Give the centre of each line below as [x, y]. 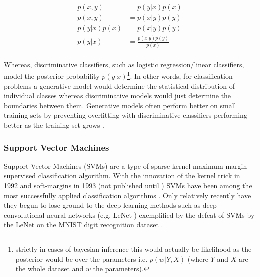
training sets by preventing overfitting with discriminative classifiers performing [126, 115]
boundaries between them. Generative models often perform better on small [120, 105]
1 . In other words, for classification [180, 75]
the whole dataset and [50, 268]
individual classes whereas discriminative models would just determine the [118, 96]
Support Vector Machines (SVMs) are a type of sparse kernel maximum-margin [126, 165]
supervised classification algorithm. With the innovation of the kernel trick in [122, 175]
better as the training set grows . [54, 125]
